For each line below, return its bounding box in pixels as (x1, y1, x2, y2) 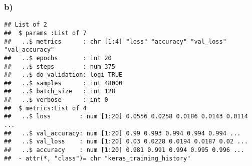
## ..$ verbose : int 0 (4, 96, 108, 104)
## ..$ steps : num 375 (4, 63, 115, 70)
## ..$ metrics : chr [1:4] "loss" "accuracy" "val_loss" (4, 38, 226, 45)
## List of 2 (4, 21, 47, 29)
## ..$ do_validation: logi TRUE (4, 71, 123, 79)
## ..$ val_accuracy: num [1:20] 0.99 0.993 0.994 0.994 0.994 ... (4, 129, 241, 137)
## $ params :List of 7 (4, 29, 87, 37)
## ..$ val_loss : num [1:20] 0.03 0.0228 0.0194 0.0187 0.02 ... (4, 138, 248, 145)
